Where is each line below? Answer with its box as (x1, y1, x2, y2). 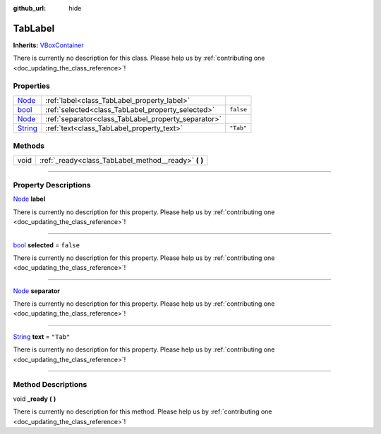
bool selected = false (13, 240, 80, 249)
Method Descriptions (13, 380, 87, 390)
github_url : (13, 4, 46, 12)
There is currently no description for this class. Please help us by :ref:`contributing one (13, 54, 265, 63)
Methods (13, 141, 45, 151)
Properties (13, 81, 51, 91)
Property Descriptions (13, 180, 91, 190)
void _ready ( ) (13, 395, 56, 403)
